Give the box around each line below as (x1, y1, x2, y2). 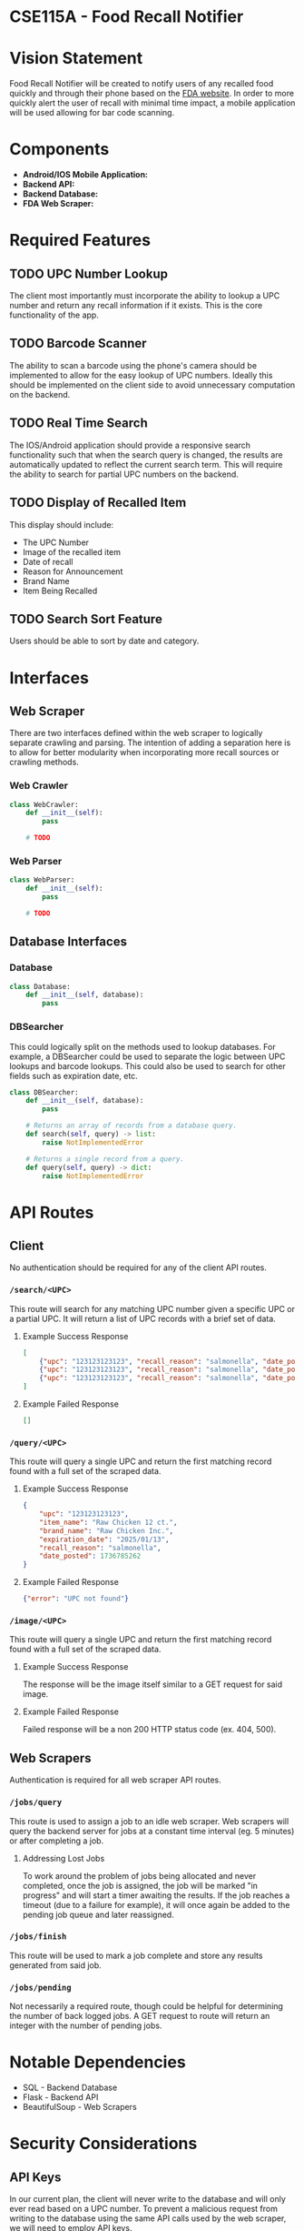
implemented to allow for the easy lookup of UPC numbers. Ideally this (9, 369, 273, 380)
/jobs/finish (9, 1932, 67, 1942)
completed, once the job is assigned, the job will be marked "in (22, 1880, 259, 1891)
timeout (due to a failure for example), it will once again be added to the (22, 1899, 290, 1910)
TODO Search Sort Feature (9, 611, 163, 627)
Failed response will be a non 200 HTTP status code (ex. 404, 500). (22, 1724, 277, 1735)
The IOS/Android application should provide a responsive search (9, 439, 251, 450)
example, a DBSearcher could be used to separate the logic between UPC (9, 1051, 286, 1062)
